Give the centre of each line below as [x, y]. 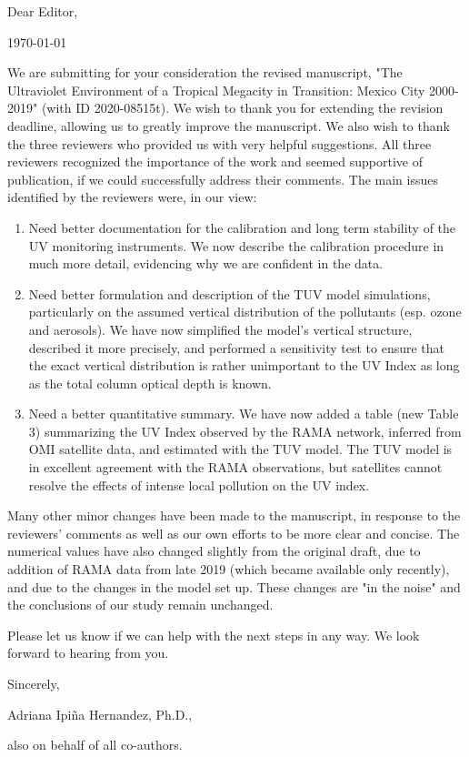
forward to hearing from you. [88, 653]
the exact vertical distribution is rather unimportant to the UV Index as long [244, 365]
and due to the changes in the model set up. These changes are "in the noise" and [234, 586]
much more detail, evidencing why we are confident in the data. [206, 263]
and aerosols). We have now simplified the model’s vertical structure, [220, 329]
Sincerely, [34, 683]
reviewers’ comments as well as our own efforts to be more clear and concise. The [234, 533]
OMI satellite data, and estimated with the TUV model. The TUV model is [240, 449]
